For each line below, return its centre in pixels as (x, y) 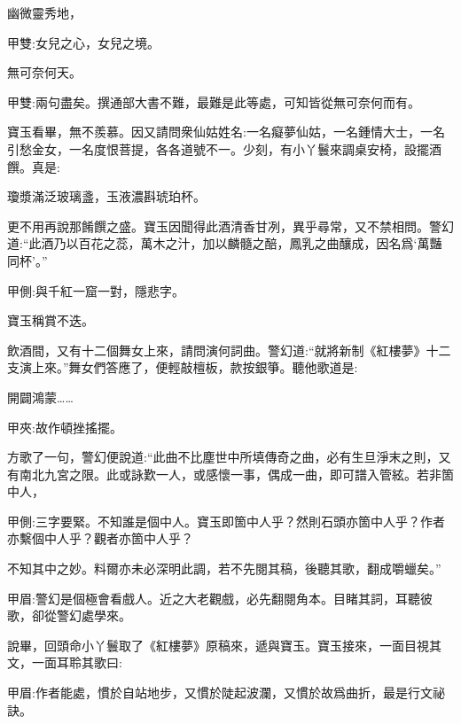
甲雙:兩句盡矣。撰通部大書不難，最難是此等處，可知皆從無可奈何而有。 (214, 101)
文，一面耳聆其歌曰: (65, 662)
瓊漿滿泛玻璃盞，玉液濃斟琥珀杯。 (106, 196)
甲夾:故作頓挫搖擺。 (65, 427)
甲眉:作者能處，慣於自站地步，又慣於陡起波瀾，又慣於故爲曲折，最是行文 (220, 693)
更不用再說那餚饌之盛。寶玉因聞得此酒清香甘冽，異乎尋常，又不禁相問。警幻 (230, 226)
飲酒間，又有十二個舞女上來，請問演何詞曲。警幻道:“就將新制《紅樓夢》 (217, 350)
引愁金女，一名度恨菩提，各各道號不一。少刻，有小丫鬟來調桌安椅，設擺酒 (224, 148)
